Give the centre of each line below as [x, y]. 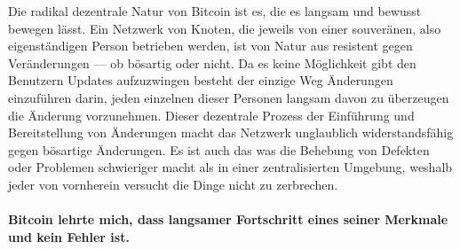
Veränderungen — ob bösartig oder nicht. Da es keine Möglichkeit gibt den [212, 62]
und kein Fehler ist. [69, 236]
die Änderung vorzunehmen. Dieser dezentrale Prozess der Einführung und [211, 115]
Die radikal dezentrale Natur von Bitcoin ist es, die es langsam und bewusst [215, 11]
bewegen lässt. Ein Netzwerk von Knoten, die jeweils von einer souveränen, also [225, 28]
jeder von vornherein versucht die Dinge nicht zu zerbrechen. [173, 184]
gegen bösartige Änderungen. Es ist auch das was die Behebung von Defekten [219, 149]
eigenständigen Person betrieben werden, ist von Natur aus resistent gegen [210, 46]
